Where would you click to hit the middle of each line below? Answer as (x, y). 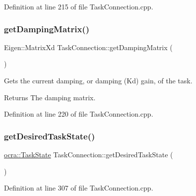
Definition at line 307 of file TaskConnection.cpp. (79, 188)
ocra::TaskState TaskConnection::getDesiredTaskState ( (89, 154)
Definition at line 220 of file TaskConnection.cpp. (79, 114)
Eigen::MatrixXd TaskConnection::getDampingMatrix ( (88, 47)
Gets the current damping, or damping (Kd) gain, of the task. (98, 80)
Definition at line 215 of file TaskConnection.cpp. (79, 6)
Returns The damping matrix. (50, 97)
